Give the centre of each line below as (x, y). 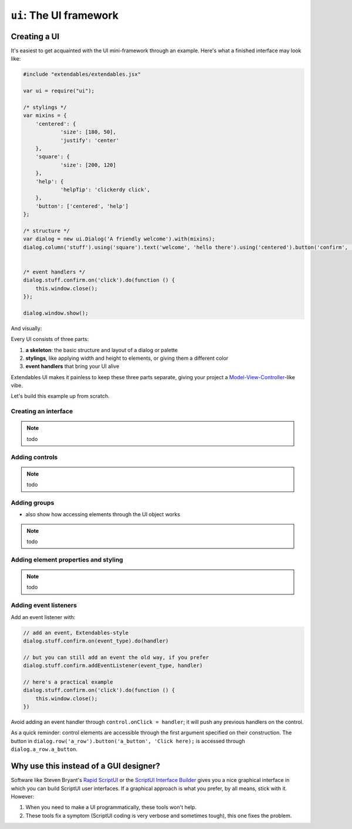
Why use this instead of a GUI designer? (86, 766)
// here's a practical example (68, 682)
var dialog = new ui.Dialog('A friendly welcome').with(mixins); (119, 239)
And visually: (26, 328)
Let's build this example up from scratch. (60, 396)
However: (23, 796)
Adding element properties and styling (67, 560)
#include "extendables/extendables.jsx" (82, 74)
